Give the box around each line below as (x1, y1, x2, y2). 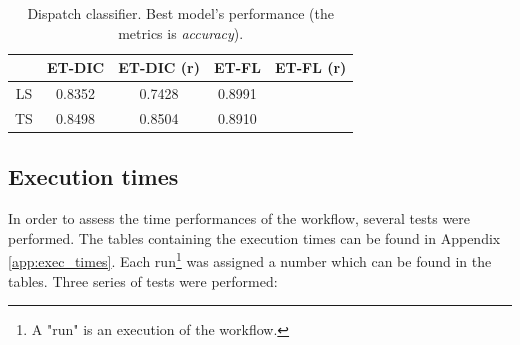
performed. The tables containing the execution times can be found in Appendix (8, 227, 501, 248)
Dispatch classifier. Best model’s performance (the (27, 3, 334, 23)
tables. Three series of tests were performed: (8, 270, 278, 291)
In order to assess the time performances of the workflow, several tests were (8, 208, 471, 229)
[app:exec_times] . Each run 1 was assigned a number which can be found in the (8, 248, 492, 272)
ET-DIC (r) (118, 57, 200, 78)
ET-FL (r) (274, 57, 347, 78)
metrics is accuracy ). (118, 22, 244, 43)
